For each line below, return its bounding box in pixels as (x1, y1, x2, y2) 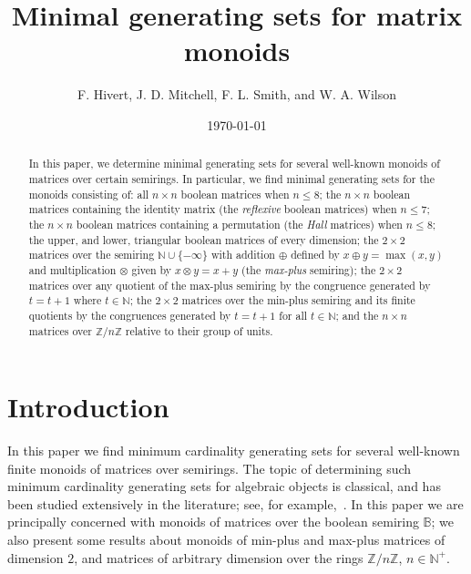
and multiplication (28, 261, 117, 277)
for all (279, 307, 308, 323)
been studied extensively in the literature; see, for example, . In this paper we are (7, 494, 464, 513)
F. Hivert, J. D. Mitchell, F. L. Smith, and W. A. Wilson (77, 85, 396, 104)
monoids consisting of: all (28, 186, 149, 201)
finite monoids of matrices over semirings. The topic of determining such (7, 458, 412, 477)
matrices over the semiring (28, 247, 155, 262)
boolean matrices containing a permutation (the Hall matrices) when (76, 216, 403, 231)
